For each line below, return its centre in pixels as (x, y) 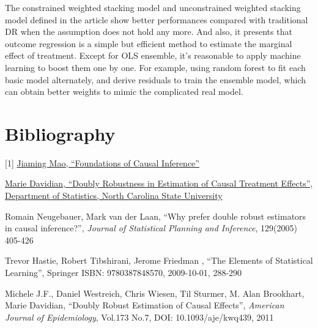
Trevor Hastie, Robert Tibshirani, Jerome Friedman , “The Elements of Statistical (159, 260)
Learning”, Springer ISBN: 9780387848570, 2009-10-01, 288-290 (124, 273)
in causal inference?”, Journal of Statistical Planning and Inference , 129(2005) (151, 228)
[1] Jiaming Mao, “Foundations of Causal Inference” (102, 162)
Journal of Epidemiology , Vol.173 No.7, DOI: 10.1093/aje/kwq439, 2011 (139, 317)
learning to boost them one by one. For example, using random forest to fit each (155, 67)
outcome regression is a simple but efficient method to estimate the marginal (149, 43)
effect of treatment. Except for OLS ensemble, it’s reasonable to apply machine (153, 55)
